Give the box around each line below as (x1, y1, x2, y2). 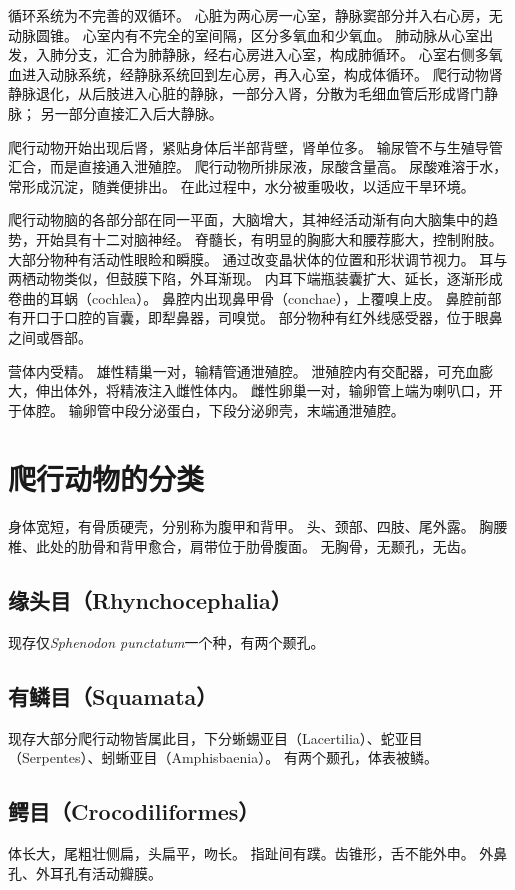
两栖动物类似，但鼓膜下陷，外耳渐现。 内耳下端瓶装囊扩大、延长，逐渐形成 (8, 268, 503, 289)
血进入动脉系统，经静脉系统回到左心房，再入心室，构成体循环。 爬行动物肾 (8, 63, 503, 84)
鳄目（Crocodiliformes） (8, 796, 260, 827)
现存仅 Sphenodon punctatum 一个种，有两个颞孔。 (8, 631, 325, 652)
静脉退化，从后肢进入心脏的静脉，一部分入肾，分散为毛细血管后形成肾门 (8, 83, 484, 104)
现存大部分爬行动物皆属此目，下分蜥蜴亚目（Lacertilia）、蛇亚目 (8, 727, 423, 748)
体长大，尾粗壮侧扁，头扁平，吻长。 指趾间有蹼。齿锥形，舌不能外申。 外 (8, 842, 494, 863)
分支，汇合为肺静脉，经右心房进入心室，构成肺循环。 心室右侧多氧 (63, 44, 503, 65)
